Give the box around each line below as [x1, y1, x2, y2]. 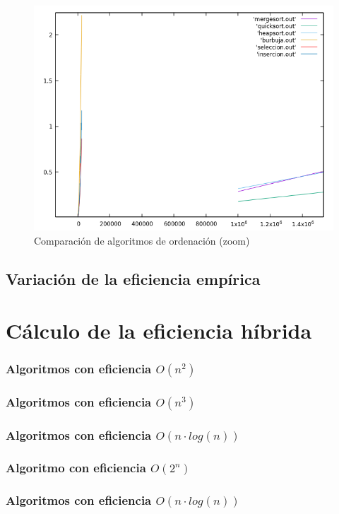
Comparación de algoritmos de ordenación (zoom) [34, 233, 250, 247]
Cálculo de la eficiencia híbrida [6, 316, 312, 345]
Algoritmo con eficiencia [6, 458, 146, 476]
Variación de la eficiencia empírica [6, 267, 261, 289]
